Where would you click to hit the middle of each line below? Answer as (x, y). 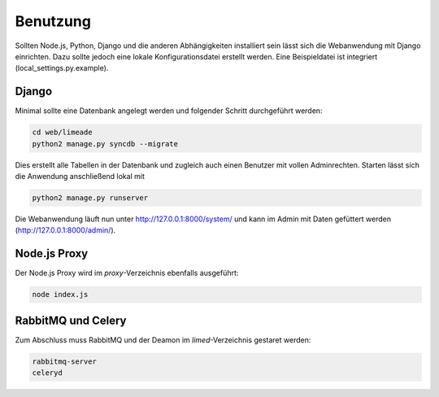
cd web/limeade (62, 133)
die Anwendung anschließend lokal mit (80, 176)
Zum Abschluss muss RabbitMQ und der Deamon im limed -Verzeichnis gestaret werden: (163, 340)
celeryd (47, 373)
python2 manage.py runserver (90, 198)
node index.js (60, 294)
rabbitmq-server (65, 361)
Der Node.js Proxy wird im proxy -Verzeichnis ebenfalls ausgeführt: (127, 273)
